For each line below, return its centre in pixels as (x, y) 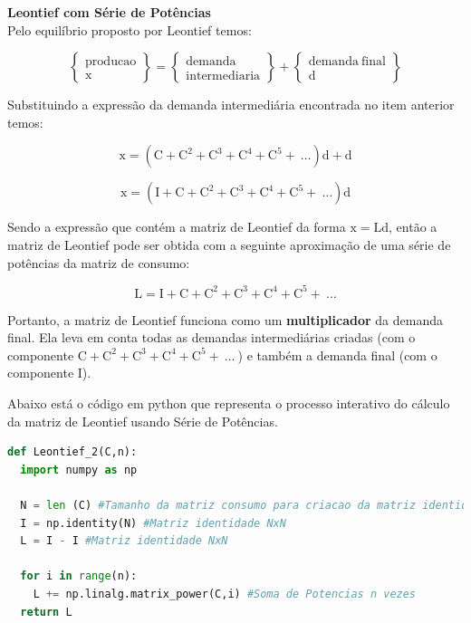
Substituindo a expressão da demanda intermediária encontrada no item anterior (231, 105)
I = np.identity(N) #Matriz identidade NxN (153, 523)
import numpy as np (79, 470)
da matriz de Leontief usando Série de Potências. (143, 421)
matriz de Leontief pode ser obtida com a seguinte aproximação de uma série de (229, 244)
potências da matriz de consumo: (99, 262)
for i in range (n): (79, 576)
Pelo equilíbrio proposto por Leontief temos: (130, 29)
